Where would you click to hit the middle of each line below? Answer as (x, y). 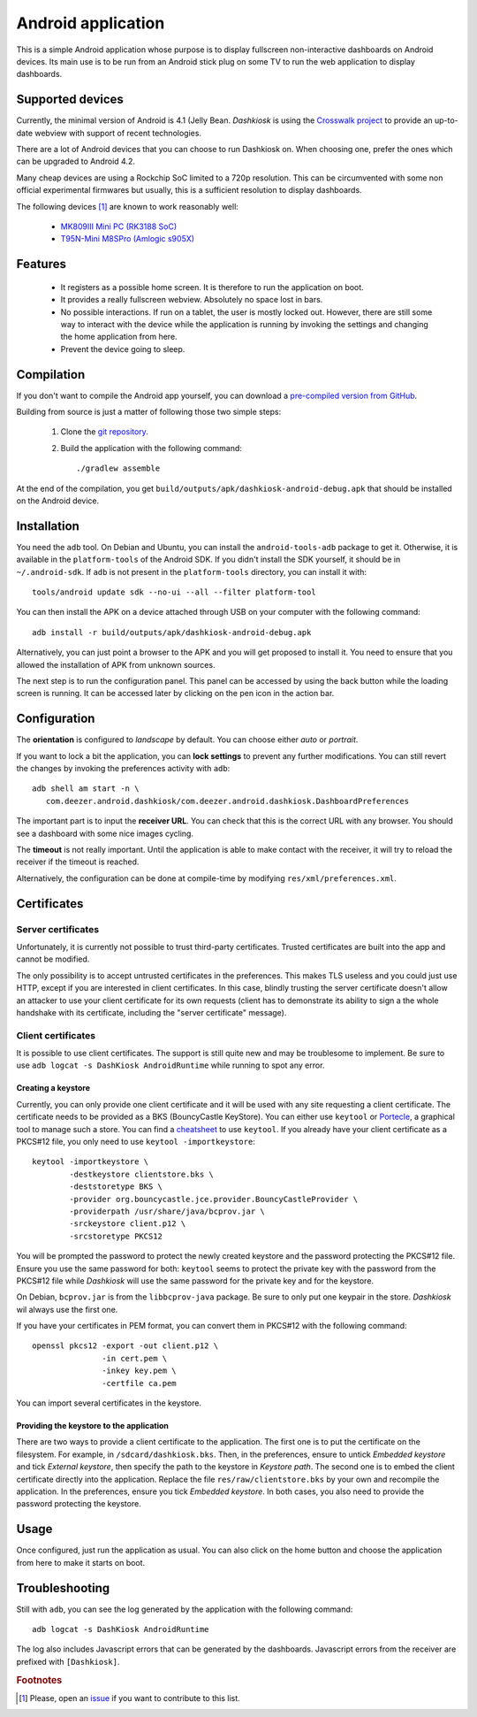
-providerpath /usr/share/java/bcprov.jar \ (167, 1211)
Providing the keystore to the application (93, 1426)
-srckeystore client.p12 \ (128, 1224)
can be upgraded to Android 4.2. (76, 161)
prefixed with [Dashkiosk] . (68, 1661)
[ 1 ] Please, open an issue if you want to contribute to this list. (129, 1698)
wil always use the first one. (67, 1309)
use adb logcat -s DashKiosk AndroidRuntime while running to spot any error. (170, 1065)
